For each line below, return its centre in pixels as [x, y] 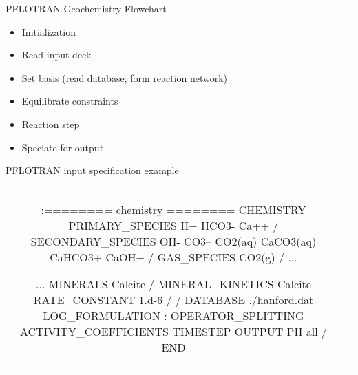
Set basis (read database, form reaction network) [125, 77]
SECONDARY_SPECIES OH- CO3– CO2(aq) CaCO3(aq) [173, 241]
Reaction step [51, 124]
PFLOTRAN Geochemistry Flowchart [86, 8]
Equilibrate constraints [70, 101]
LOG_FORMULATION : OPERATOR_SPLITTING [173, 315]
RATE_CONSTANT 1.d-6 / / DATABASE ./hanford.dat [173, 299]
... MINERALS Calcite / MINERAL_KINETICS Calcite [173, 283]
